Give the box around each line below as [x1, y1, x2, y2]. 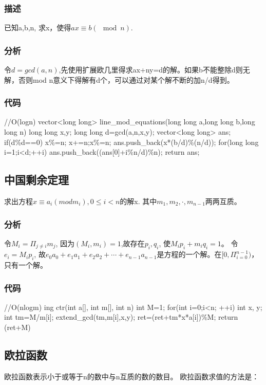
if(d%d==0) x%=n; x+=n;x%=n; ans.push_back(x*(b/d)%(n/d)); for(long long [4, 136, 259, 147]
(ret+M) [4, 322, 31, 333]
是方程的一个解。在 [157, 249, 222, 260]
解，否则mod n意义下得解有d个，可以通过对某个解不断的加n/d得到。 [4, 74, 234, 85]
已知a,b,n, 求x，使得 [4, 22, 71, 33]
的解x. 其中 [120, 196, 157, 207]
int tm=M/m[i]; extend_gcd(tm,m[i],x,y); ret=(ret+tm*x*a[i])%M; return [4, 311, 238, 322]
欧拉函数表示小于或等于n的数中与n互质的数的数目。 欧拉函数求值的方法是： [4, 371, 259, 381]
